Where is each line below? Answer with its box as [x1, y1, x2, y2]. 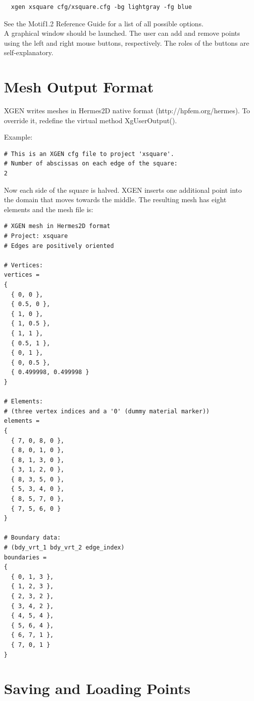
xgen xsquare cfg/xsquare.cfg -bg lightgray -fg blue [11, 3, 192, 10]
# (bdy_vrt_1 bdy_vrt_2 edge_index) [4, 544, 125, 551]
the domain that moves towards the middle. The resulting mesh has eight [4, 194, 227, 205]
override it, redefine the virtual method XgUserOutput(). [4, 115, 177, 125]
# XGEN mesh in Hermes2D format [4, 223, 110, 230]
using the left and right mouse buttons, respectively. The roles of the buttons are [4, 37, 250, 48]
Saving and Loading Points [4, 678, 191, 699]
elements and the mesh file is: [4, 204, 94, 214]
